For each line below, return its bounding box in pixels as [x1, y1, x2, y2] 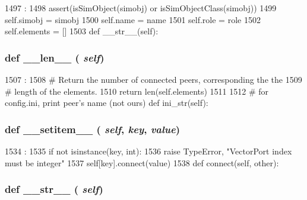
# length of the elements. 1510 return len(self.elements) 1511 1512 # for [5, 85, 269, 97]
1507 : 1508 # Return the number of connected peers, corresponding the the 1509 [5, 73, 302, 85]
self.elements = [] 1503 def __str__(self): [5, 25, 159, 37]
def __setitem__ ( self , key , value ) [5, 121, 181, 136]
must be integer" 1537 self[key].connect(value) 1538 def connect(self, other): [5, 156, 279, 169]
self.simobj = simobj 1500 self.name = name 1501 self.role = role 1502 [5, 13, 261, 25]
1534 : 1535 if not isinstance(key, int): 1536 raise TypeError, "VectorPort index [5, 145, 292, 157]
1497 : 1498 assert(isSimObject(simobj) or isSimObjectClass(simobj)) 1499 [5, 2, 277, 14]
